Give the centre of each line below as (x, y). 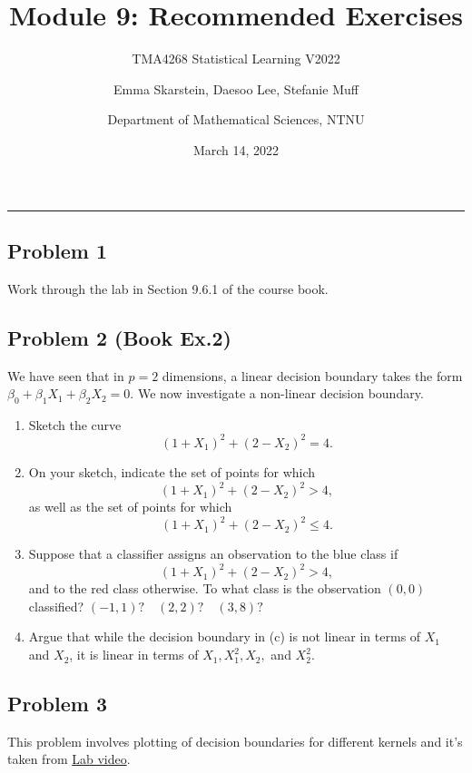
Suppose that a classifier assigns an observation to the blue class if (213, 554)
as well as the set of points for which (130, 507)
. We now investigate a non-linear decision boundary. (277, 393)
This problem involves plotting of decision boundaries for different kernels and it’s (235, 741)
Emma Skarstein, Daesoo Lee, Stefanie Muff (236, 88)
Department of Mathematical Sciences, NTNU (236, 119)
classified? (56, 606)
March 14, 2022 (236, 149)
